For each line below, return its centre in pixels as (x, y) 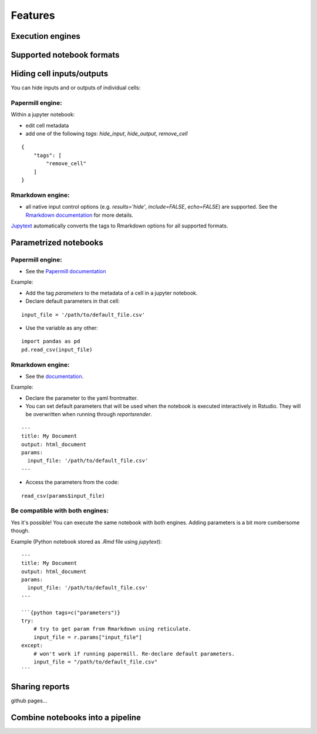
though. (20, 531)
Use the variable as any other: (62, 328)
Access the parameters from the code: (72, 482)
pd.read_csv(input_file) (57, 349)
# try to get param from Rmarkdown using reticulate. (112, 629)
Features (33, 15)
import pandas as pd (51, 341)
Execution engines (45, 36)
